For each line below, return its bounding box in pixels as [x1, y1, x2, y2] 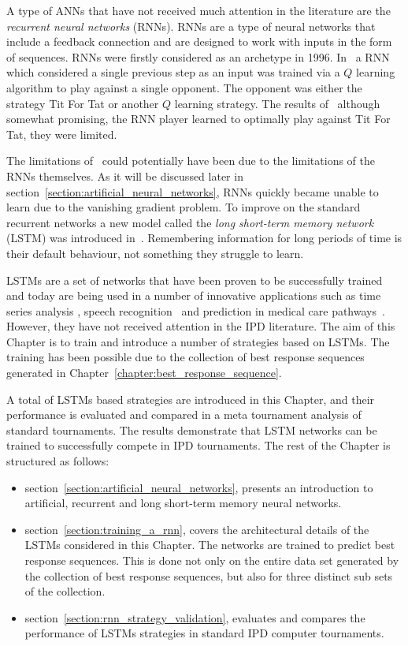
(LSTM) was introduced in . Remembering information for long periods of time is [6, 230, 402, 246]
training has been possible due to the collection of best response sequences [6, 349, 365, 365]
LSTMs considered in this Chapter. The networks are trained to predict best [24, 536, 395, 553]
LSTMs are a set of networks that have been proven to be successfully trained [6, 271, 383, 288]
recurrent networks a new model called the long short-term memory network [6, 214, 374, 230]
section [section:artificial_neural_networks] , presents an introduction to [24, 479, 373, 495]
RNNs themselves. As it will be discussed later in [6, 167, 243, 184]
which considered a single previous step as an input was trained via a [6, 64, 340, 80]
